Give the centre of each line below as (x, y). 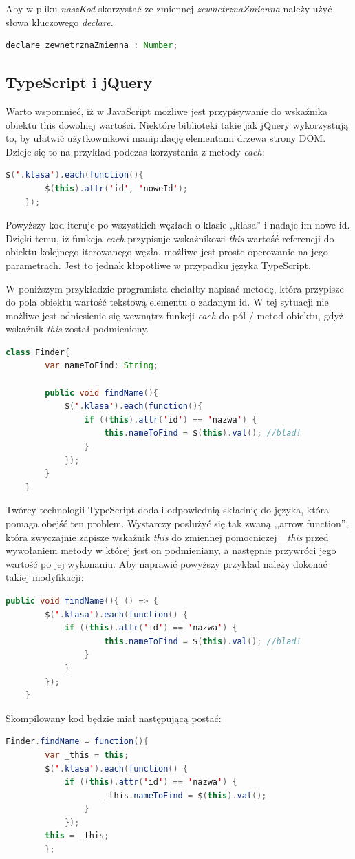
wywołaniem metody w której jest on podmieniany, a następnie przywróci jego (171, 550)
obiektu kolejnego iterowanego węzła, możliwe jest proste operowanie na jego (167, 252)
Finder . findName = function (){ (77, 742)
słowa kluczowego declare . (60, 22)
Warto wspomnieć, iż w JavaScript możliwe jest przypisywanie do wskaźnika (167, 110)
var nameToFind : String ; (101, 366)
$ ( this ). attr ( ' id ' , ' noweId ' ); (117, 188)
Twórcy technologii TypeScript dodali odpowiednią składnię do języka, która (168, 510)
